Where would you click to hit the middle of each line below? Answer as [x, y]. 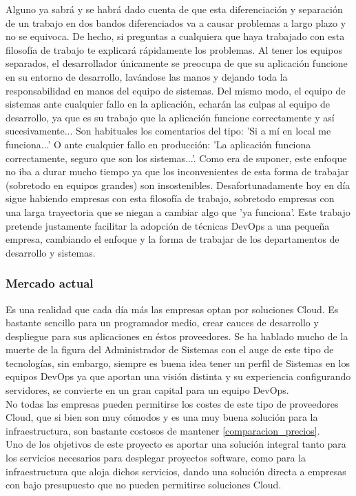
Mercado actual [50, 283]
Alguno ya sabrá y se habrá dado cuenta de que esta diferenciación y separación [174, 9]
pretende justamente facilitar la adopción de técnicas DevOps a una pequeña [168, 225]
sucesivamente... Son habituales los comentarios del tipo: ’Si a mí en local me [168, 131]
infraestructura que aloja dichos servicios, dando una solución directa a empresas [176, 471]
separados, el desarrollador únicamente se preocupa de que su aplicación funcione [177, 63]
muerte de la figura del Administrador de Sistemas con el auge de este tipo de [170, 349]
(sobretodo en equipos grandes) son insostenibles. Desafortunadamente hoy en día [178, 185]
